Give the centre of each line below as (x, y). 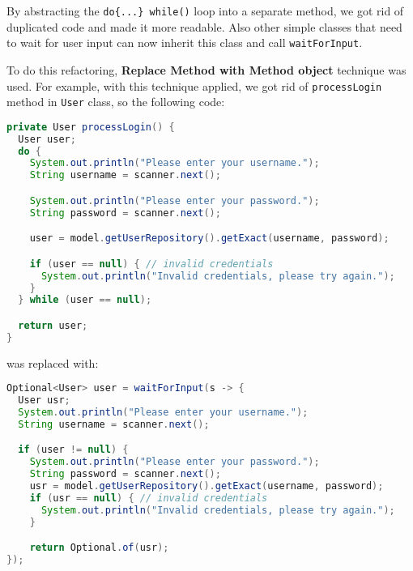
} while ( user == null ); (85, 300)
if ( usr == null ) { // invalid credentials (149, 498)
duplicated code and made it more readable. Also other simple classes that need (204, 26)
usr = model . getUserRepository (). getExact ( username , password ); (206, 486)
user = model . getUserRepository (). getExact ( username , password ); (209, 239)
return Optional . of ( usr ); (99, 548)
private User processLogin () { (91, 127)
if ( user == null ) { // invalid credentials (151, 264)
